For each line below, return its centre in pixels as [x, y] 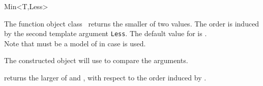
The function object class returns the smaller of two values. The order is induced [132, 23]
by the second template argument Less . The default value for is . [106, 33]
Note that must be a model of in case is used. [75, 43]
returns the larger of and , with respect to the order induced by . [105, 78]
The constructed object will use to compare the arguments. [96, 60]
